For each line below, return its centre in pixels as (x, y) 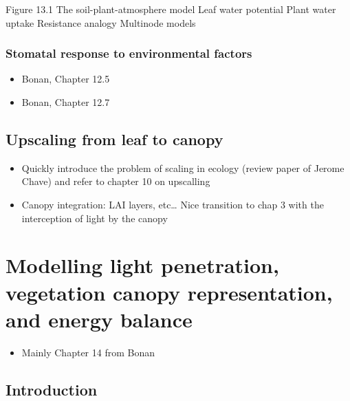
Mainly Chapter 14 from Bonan (88, 352)
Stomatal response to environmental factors (129, 53)
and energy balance (99, 319)
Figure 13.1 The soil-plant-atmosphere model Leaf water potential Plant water (171, 9)
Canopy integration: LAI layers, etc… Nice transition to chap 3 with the (173, 204)
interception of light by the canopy (95, 218)
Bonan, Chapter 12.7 (66, 102)
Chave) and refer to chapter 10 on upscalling (116, 181)
